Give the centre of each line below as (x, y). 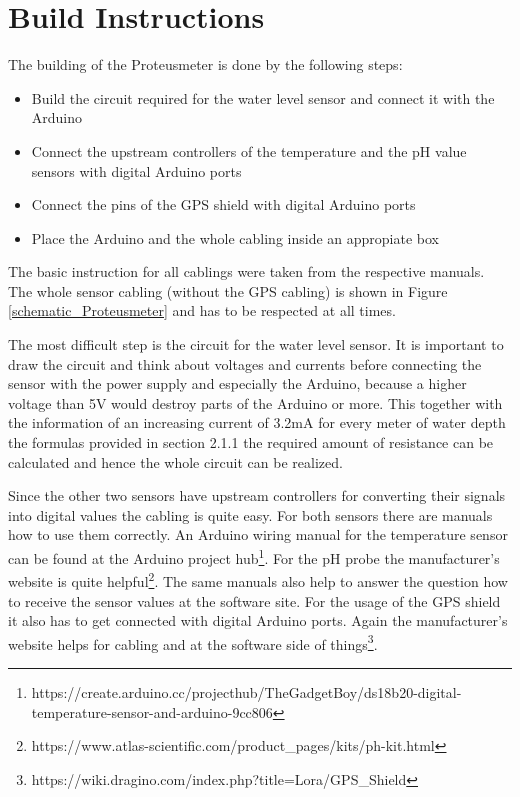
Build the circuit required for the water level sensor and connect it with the (263, 97)
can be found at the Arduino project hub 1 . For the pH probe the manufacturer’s (254, 556)
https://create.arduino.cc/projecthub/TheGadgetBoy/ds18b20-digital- (246, 691)
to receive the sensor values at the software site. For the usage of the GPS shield (254, 600)
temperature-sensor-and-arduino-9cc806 (152, 711)
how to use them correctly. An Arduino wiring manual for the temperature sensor (258, 534)
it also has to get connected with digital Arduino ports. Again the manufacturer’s (258, 620)
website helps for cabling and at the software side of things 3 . (193, 642)
